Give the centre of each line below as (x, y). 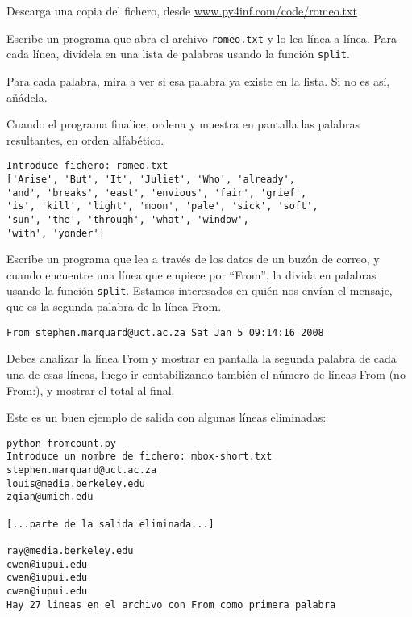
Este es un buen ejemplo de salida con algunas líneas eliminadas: (166, 417)
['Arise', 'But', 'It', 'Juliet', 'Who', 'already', (151, 179)
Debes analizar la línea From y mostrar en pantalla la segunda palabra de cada (202, 358)
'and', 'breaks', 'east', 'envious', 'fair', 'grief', (157, 193)
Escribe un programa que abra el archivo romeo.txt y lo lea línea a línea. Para (202, 38)
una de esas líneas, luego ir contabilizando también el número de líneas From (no (206, 374)
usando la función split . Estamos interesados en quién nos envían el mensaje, (200, 290)
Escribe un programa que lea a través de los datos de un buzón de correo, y (193, 259)
